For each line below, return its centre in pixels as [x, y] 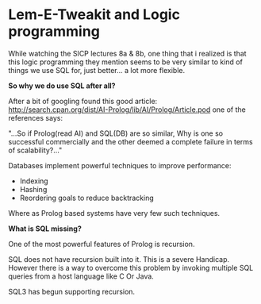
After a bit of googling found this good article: [83, 101]
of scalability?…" [35, 150]
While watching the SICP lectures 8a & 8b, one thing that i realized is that [128, 53]
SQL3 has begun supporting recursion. [72, 291]
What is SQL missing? [45, 229]
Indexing [34, 181]
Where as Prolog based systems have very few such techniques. [114, 213]
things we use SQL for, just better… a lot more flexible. [97, 70]
